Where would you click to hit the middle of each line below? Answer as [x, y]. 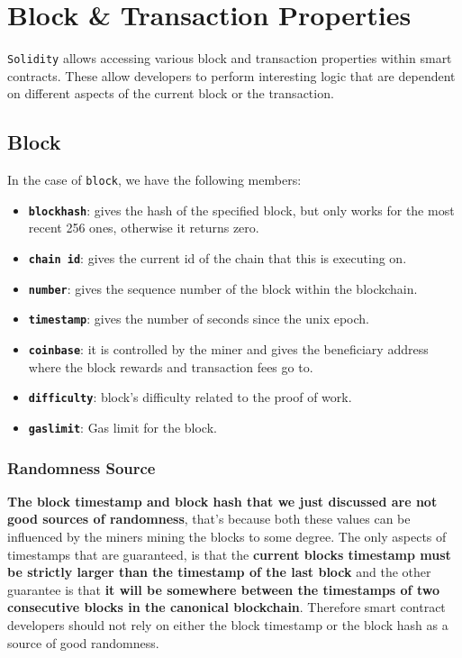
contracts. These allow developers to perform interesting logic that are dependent [231, 75]
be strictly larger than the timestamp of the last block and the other [219, 572]
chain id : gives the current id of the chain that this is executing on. [217, 258]
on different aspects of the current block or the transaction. [171, 93]
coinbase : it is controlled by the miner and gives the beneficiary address [228, 349]
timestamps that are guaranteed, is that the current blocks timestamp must [229, 554]
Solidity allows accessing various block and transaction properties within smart [230, 58]
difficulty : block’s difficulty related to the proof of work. [190, 397]
